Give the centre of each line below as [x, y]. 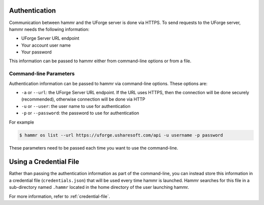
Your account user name [46, 45]
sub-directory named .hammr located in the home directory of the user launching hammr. [99, 187]
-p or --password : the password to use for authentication [80, 113]
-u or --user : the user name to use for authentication [76, 106]
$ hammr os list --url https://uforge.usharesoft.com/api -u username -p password [121, 135]
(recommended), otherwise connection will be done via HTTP [83, 99]
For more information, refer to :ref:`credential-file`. [59, 196]
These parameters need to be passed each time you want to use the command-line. [94, 148]
